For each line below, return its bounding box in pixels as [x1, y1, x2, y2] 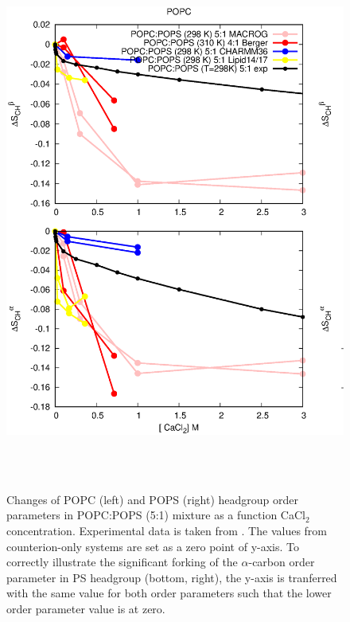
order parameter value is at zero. [6, 600, 165, 616]
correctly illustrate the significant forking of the [6, 554, 238, 570]
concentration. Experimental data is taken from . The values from [6, 522, 328, 538]
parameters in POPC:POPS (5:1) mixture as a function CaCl [6, 507, 305, 523]
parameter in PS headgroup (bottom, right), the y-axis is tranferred [6, 569, 337, 585]
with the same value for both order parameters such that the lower [6, 585, 332, 601]
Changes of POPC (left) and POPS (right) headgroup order [6, 491, 299, 507]
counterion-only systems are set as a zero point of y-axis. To [6, 538, 300, 554]
